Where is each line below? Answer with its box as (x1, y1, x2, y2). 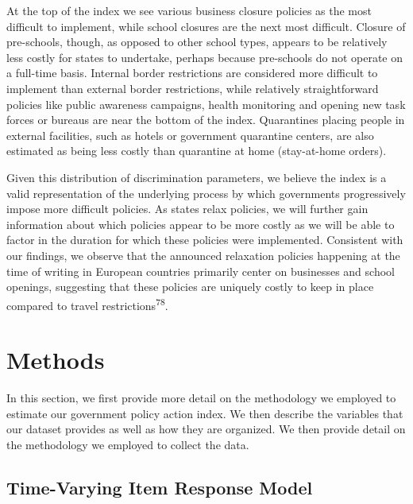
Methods (6, 343, 105, 376)
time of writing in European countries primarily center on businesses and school (6, 262, 395, 279)
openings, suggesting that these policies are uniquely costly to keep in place (6, 278, 374, 295)
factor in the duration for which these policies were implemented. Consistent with (6, 231, 403, 248)
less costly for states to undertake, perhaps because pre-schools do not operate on (6, 48, 403, 65)
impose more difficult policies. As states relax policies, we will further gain (6, 200, 369, 217)
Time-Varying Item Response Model (6, 475, 313, 499)
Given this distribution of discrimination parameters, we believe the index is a (6, 169, 387, 185)
